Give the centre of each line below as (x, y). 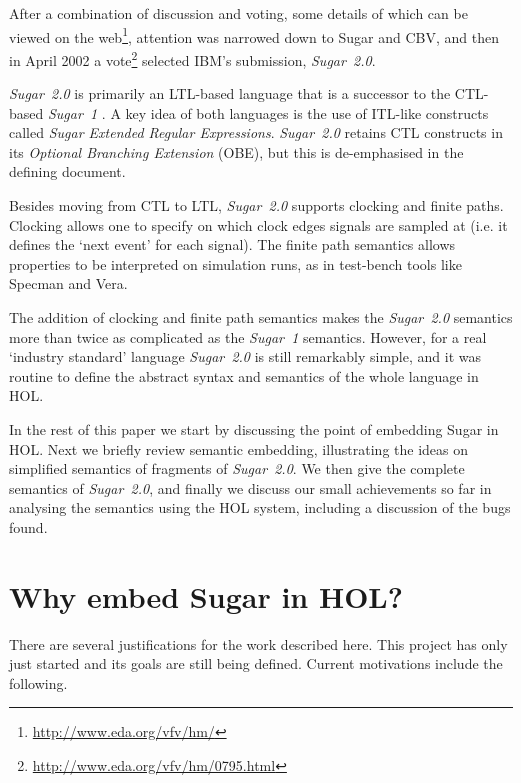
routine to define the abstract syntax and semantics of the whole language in (244, 375)
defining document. (67, 171)
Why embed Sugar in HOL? (206, 595)
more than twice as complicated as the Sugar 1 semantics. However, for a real (248, 336)
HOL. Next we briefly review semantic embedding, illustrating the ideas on (239, 448)
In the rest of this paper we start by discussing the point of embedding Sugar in (254, 429)
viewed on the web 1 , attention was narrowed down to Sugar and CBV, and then (254, 35)
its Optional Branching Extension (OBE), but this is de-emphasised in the (236, 151)
